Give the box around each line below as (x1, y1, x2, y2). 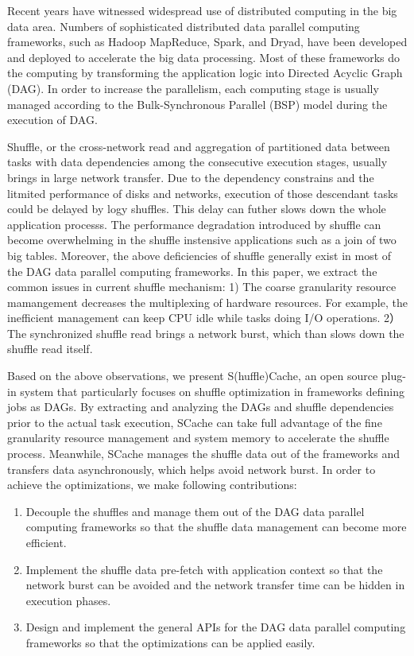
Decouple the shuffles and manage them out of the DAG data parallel (25, 503, 365, 519)
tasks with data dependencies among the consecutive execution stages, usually (7, 153, 388, 170)
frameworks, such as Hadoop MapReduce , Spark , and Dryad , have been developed (7, 33, 408, 50)
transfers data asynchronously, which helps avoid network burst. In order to (7, 460, 376, 477)
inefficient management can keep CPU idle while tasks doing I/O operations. (7, 309, 381, 326)
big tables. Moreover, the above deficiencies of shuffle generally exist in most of (7, 246, 392, 263)
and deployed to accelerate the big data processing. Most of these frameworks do (7, 49, 400, 65)
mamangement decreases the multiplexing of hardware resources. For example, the (7, 293, 408, 310)
